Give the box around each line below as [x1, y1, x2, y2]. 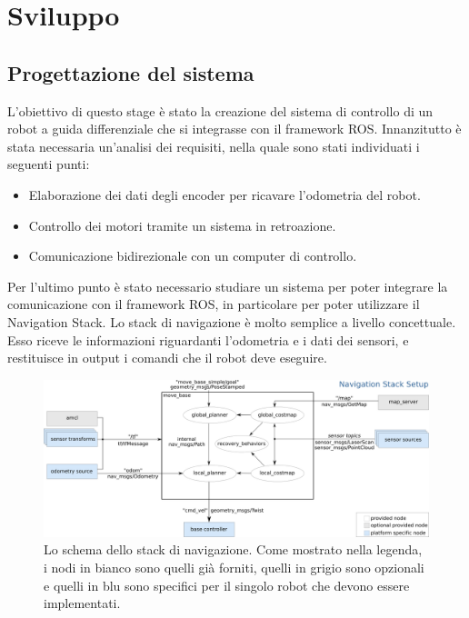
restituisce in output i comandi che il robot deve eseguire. [7, 348, 327, 367]
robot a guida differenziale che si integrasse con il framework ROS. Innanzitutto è [7, 119, 462, 138]
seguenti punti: [7, 154, 90, 174]
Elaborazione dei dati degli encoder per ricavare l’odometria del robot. [28, 184, 421, 204]
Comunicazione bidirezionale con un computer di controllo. [28, 246, 357, 265]
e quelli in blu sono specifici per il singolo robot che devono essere [44, 575, 410, 594]
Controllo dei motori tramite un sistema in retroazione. [28, 215, 336, 234]
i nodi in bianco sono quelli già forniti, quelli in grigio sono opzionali [44, 557, 424, 576]
